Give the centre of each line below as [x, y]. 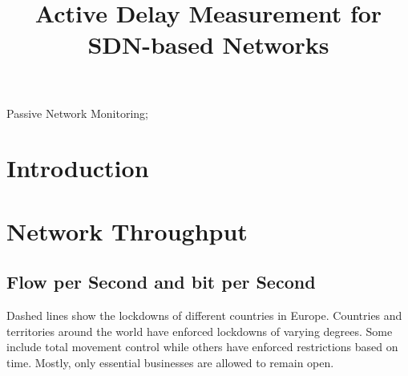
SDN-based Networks [208, 44]
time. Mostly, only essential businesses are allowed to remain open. [170, 362]
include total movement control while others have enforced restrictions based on [202, 347]
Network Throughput [127, 230]
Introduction [78, 168]
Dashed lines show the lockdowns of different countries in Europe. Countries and [204, 315]
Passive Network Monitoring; [77, 113]
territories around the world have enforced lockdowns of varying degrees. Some [200, 331]
